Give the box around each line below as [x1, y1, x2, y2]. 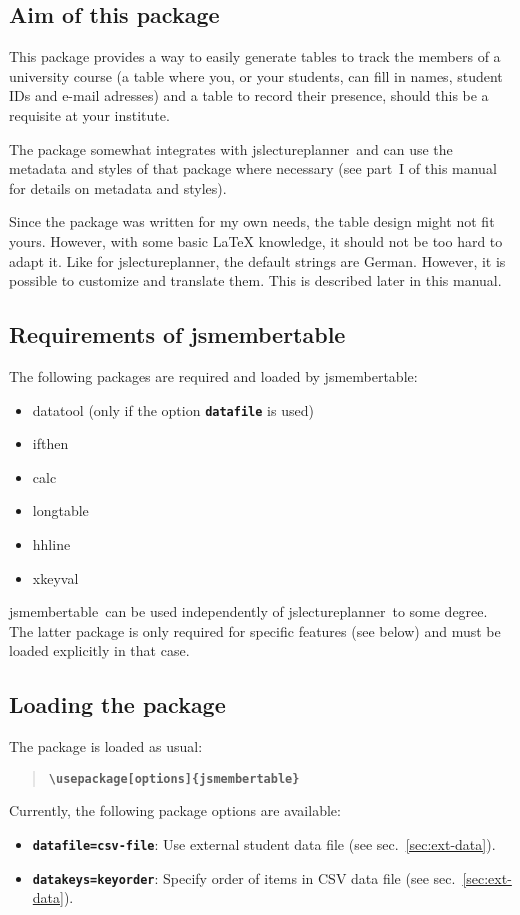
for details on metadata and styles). [9, 177, 227, 198]
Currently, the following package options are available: [9, 800, 341, 821]
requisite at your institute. [9, 104, 170, 125]
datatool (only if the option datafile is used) [32, 399, 314, 420]
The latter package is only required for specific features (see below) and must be [9, 620, 501, 641]
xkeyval [32, 567, 79, 588]
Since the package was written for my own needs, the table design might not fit [9, 211, 495, 232]
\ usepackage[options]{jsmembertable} [48, 771, 300, 786]
